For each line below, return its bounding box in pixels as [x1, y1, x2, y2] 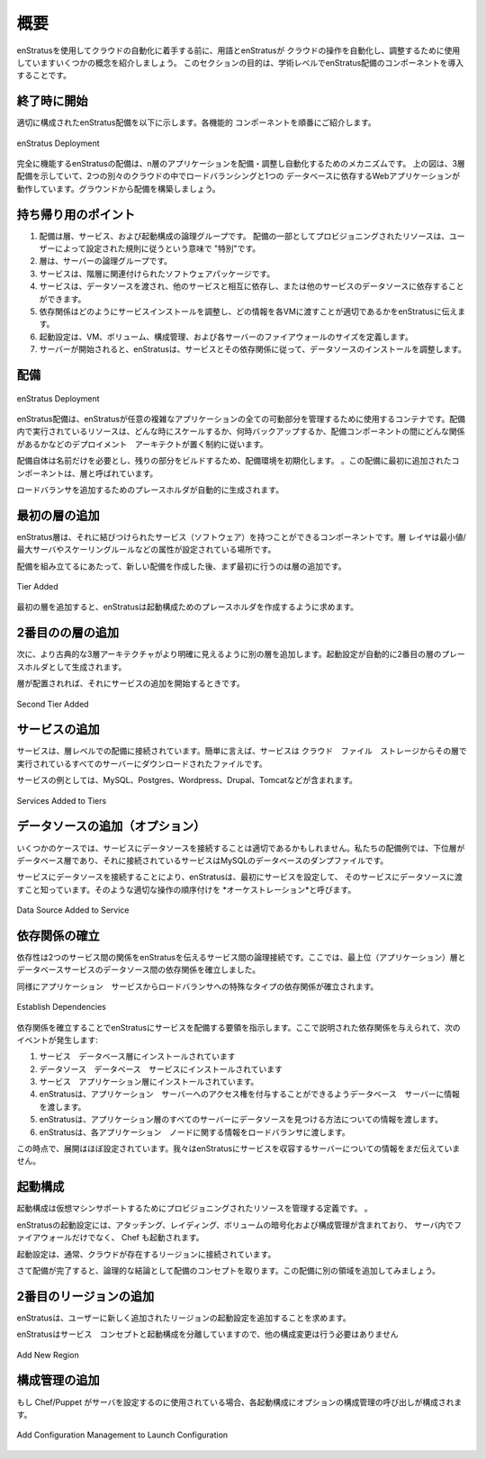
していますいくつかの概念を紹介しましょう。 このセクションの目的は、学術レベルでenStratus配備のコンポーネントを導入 [16, 57, 464, 68]
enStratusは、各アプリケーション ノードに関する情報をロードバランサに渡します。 [39, 1126, 350, 1138]
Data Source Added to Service [16, 905, 130, 915]
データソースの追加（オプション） [16, 819, 206, 834]
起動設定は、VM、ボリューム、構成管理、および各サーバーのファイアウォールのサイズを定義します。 [39, 331, 413, 342]
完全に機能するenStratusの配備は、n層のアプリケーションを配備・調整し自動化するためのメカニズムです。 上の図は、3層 [16, 158, 465, 169]
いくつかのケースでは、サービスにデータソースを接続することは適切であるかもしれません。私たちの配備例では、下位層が [16, 842, 465, 853]
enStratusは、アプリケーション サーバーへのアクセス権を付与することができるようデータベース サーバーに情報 [39, 1089, 461, 1100]
